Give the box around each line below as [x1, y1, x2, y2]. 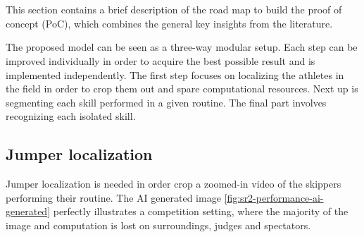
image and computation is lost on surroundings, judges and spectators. [6, 217, 311, 232]
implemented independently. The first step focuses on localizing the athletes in [6, 67, 344, 82]
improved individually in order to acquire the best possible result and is [6, 53, 315, 68]
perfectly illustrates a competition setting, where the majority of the [53, 204, 349, 219]
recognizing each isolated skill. [6, 109, 136, 123]
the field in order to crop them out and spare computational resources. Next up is [6, 81, 358, 96]
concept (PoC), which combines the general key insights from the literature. [6, 16, 333, 30]
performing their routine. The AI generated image [6, 190, 221, 205]
